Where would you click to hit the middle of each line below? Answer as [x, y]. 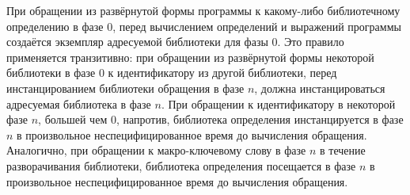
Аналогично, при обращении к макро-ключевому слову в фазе [156, 150]
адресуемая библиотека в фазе [79, 103]
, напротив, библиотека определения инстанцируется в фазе [260, 119]
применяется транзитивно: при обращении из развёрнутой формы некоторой [190, 57]
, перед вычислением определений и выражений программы [257, 26]
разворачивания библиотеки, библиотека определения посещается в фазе [181, 165]
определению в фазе [55, 26]
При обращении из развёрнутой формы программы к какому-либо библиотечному [203, 10]
